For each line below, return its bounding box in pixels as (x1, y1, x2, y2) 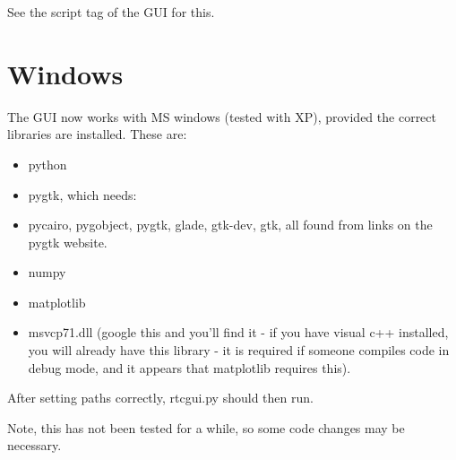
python (28, 154, 67, 173)
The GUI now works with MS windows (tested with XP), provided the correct (7, 107, 436, 126)
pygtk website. (28, 232, 108, 251)
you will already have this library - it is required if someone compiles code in (28, 341, 450, 360)
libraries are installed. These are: (7, 125, 187, 143)
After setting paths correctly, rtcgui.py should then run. (7, 388, 314, 407)
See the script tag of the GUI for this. (7, 3, 215, 21)
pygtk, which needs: (28, 185, 137, 204)
